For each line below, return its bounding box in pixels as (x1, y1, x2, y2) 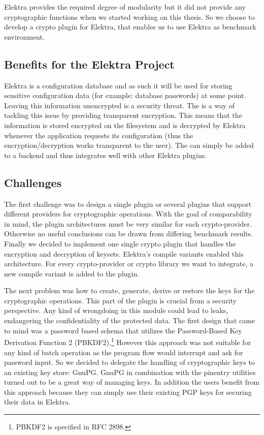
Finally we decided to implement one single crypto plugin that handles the (4, 238, 236, 248)
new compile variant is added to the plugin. (4, 268, 140, 278)
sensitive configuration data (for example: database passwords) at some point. (4, 90, 246, 101)
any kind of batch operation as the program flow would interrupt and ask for (4, 347, 243, 357)
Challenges (4, 174, 62, 190)
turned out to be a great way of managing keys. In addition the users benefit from (4, 377, 260, 387)
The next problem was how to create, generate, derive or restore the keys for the (4, 285, 255, 296)
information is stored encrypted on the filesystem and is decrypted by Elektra (4, 119, 246, 130)
